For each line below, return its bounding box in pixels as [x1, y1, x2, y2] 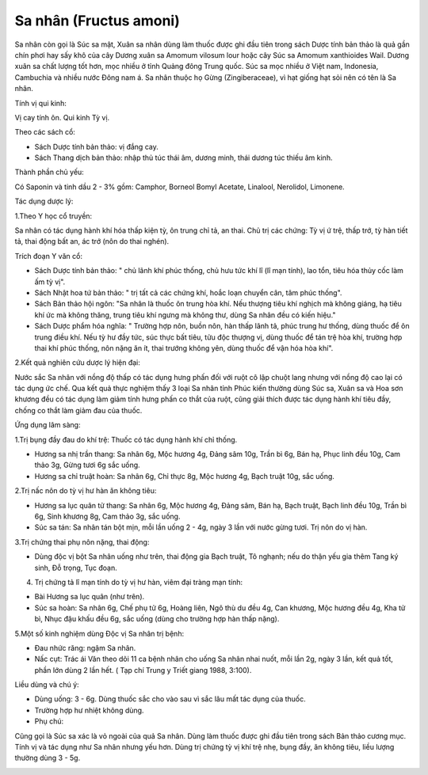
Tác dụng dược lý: [14, 196, 74, 206]
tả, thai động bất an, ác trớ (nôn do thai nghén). [14, 237, 170, 246]
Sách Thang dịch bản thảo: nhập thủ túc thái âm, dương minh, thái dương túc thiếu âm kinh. [34, 153, 333, 162]
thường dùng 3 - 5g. [14, 753, 81, 763]
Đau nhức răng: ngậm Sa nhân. [34, 643, 136, 652]
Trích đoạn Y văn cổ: [14, 251, 83, 260]
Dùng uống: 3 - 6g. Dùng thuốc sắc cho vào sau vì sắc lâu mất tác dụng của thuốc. [34, 694, 306, 704]
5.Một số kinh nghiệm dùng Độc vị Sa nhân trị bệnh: [14, 629, 185, 638]
